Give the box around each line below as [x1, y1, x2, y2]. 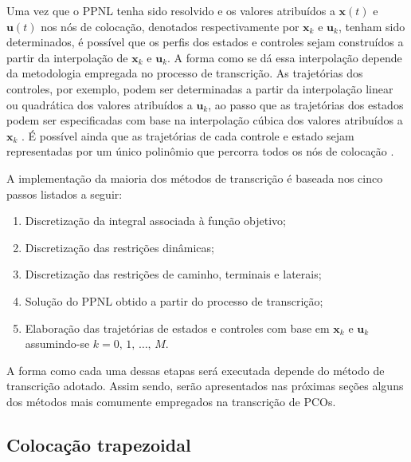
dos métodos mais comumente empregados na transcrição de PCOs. [6, 393, 336, 409]
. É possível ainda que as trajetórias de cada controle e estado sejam [22, 127, 354, 144]
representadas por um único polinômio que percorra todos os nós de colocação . [6, 143, 394, 160]
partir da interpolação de [6, 49, 128, 65]
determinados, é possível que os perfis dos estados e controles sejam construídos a [6, 34, 404, 50]
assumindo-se [25, 335, 90, 352]
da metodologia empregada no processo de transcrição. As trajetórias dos [6, 65, 363, 81]
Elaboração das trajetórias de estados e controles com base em [25, 319, 330, 336]
